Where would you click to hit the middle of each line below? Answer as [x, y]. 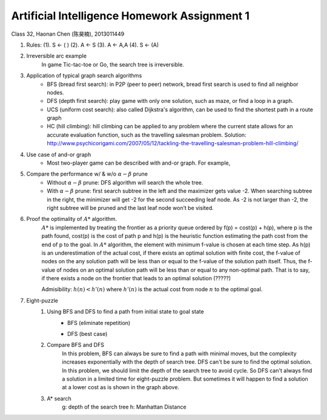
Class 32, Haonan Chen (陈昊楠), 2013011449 [68, 34]
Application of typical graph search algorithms [84, 76]
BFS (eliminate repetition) [99, 323]
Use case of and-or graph [59, 154]
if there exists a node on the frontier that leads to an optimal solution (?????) [136, 278]
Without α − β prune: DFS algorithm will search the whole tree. [125, 182]
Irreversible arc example [57, 56]
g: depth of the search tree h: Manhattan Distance [124, 407]
